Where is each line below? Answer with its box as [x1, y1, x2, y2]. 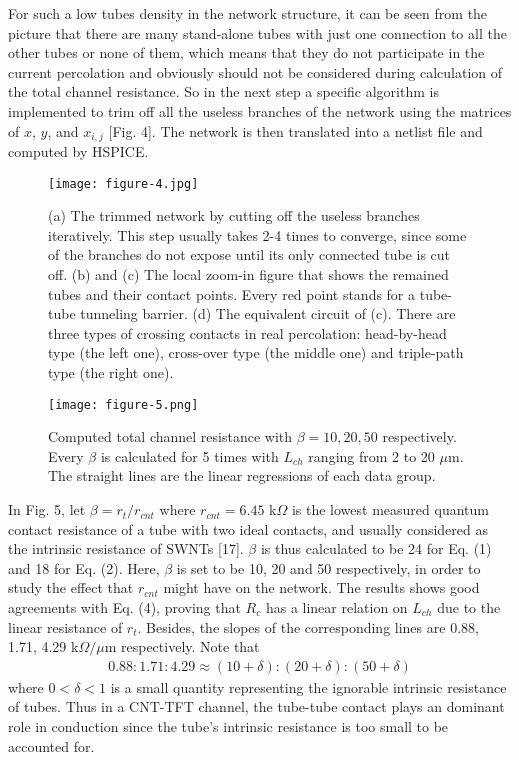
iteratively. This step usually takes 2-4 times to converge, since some [48, 224, 467, 245]
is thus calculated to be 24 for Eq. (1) [260, 538, 492, 559]
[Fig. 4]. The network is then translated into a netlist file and [108, 120, 483, 141]
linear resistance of [8, 616, 123, 637]
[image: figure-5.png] [48, 397, 199, 412]
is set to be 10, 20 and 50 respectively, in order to [176, 557, 481, 578]
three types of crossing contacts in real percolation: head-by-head [48, 322, 447, 343]
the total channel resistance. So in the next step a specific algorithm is [8, 81, 439, 102]
